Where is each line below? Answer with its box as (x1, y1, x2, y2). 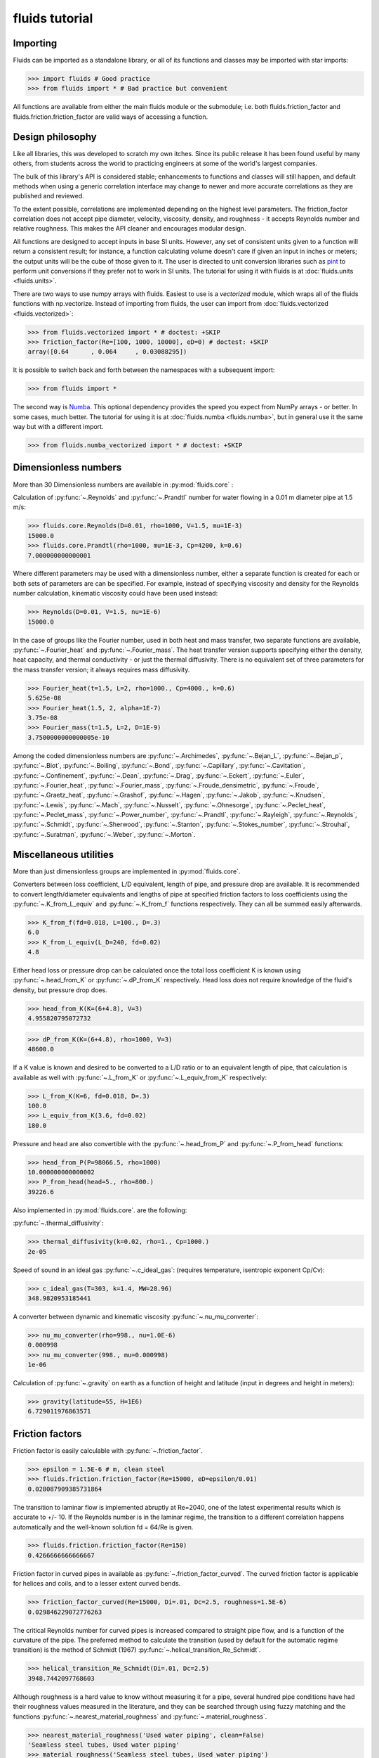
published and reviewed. (13, 192, 84, 200)
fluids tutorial (13, 11, 93, 26)
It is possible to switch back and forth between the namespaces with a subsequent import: (13, 366, 275, 374)
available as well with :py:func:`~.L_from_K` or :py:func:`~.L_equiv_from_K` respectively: (13, 1073, 267, 1082)
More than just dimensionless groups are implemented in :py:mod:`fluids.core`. (13, 867, 241, 875)
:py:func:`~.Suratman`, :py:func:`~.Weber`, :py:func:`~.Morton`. (13, 830, 196, 838)
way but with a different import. (13, 423, 104, 431)
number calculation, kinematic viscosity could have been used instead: (13, 589, 218, 598)
